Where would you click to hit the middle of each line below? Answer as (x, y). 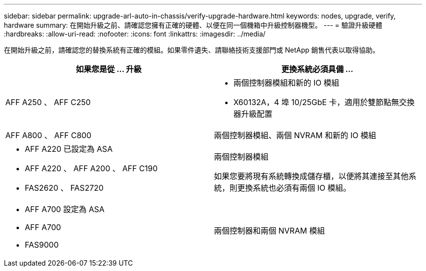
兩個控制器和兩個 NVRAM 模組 (269, 231)
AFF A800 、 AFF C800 (48, 135)
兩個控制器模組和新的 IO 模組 (286, 83)
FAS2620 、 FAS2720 (64, 188)
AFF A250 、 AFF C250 (48, 102)
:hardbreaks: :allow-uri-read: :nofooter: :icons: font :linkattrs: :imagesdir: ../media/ (135, 34)
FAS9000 (42, 245)
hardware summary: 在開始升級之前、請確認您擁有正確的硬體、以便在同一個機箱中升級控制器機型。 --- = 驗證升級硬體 (193, 25)
